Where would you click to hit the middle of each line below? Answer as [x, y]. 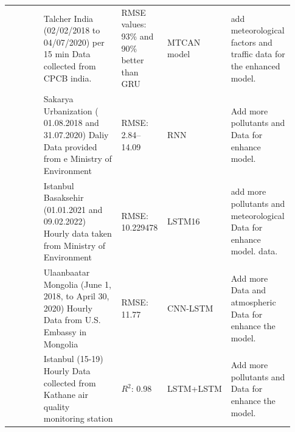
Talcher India [68, 18]
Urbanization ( [71, 110]
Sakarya [58, 99]
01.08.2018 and [71, 123]
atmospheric [253, 301]
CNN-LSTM [190, 308]
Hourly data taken [78, 233]
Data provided [70, 146]
